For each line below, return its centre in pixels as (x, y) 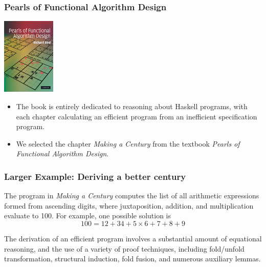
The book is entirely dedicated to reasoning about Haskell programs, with (132, 106)
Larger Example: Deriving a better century (95, 176)
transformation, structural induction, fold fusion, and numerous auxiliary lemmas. (132, 259)
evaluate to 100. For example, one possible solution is (88, 215)
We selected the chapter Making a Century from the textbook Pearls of (128, 143)
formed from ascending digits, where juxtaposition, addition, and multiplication (129, 205)
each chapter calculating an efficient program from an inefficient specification (137, 116)
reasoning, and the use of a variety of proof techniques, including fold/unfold (124, 248)
